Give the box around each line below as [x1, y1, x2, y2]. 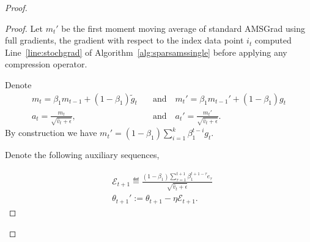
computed [254, 34, 292, 47]
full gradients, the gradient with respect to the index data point [5, 34, 244, 47]
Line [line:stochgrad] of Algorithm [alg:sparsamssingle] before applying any [5, 45, 287, 58]
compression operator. [5, 58, 87, 70]
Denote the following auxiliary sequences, [5, 148, 160, 161]
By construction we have [5, 126, 97, 139]
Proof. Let [5, 21, 43, 34]
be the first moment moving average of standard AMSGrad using [61, 21, 306, 34]
